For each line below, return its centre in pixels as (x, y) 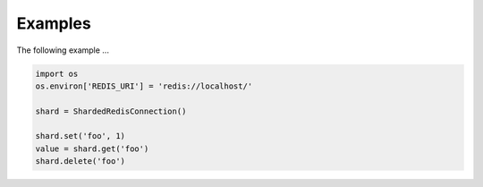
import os (57, 73)
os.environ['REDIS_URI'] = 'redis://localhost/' (144, 86)
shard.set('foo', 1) (80, 136)
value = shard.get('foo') (92, 149)
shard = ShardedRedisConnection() (111, 111)
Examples (54, 23)
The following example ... (63, 50)
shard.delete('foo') (80, 161)
